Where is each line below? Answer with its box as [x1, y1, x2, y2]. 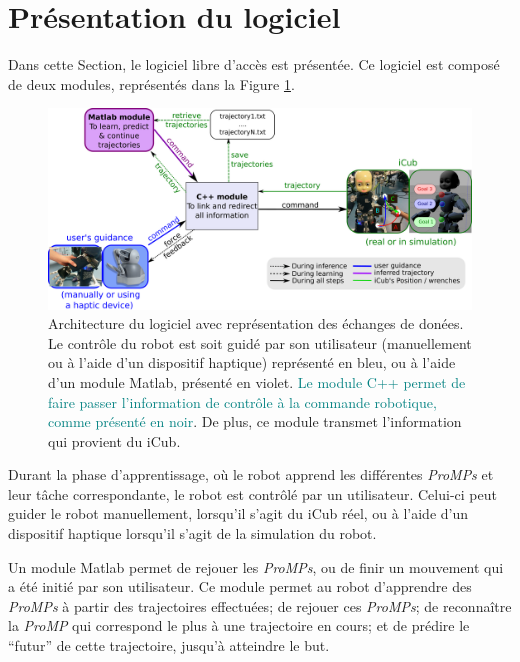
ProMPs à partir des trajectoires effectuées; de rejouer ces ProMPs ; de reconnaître [8, 595, 512, 616]
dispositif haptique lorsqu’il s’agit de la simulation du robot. [8, 523, 377, 544]
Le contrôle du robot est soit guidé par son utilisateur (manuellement [48, 332, 472, 353]
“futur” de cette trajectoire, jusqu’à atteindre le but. [8, 635, 330, 656]
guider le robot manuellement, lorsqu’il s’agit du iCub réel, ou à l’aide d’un [8, 503, 469, 524]
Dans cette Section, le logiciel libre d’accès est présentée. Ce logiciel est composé [8, 54, 500, 75]
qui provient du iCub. [48, 430, 181, 451]
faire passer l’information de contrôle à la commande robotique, [48, 391, 437, 412]
